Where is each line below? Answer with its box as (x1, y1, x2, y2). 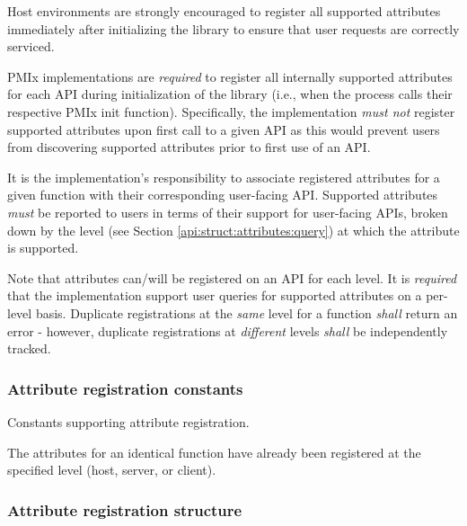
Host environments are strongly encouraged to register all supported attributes (7, 2, 441, 20)
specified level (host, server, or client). (7, 460, 216, 479)
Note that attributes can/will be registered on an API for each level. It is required (7, 268, 457, 287)
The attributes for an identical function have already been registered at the (7, 442, 421, 461)
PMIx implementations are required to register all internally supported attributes (7, 67, 453, 85)
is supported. (7, 238, 79, 257)
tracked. (7, 339, 51, 358)
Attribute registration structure (7, 498, 242, 521)
